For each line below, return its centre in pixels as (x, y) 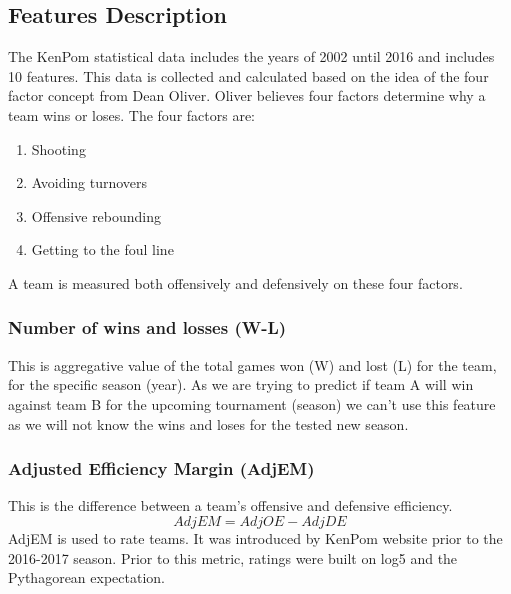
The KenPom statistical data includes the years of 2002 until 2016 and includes (251, 56)
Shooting (58, 148)
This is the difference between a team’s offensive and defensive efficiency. (230, 505)
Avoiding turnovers (89, 182)
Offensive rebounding (96, 215)
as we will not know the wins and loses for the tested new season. (208, 423)
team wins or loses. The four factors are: (131, 114)
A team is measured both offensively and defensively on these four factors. (235, 282)
